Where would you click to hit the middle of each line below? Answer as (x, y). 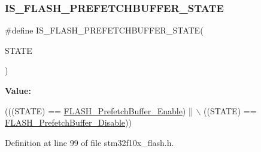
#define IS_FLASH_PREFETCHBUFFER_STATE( (104, 30)
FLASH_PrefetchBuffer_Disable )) (68, 122)
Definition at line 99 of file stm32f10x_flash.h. (89, 142)
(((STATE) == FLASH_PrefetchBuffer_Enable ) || (99, 110)
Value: (18, 90)
